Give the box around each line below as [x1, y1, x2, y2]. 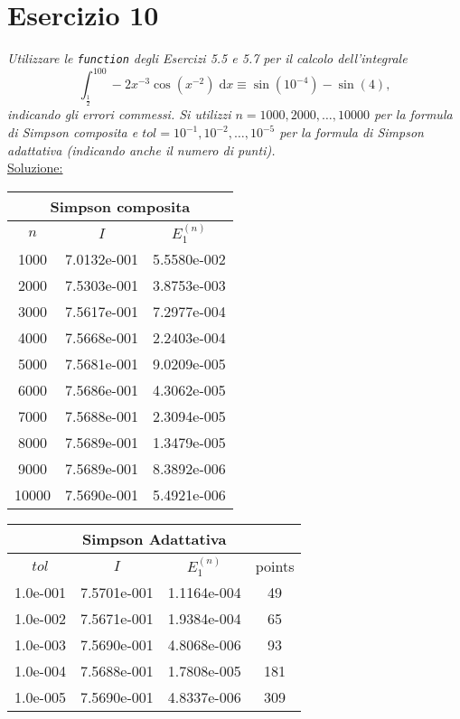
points [255, 556, 295, 577]
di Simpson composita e [7, 123, 138, 142]
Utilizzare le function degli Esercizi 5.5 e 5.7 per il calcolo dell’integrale [7, 49, 408, 68]
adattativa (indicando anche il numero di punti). [7, 140, 276, 159]
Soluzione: [7, 158, 63, 177]
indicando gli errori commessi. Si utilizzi [7, 105, 231, 124]
